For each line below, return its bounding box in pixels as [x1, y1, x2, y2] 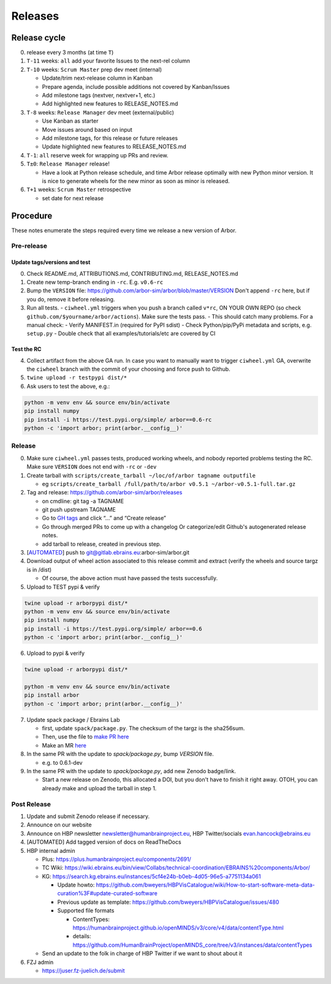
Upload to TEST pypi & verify [26, 583, 101, 591]
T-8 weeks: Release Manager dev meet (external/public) [26, 108, 175, 116]
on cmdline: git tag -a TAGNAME [42, 497, 124, 505]
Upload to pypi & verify [26, 649, 85, 657]
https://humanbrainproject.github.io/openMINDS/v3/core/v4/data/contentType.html [72, 924, 284, 931]
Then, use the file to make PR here [42, 733, 129, 741]
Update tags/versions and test [11, 259, 91, 266]
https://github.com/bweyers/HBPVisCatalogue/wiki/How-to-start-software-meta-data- [96, 881, 315, 888]
